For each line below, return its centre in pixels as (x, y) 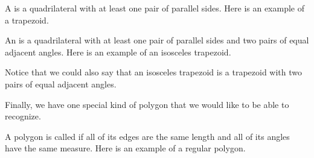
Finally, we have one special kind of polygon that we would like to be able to (147, 104)
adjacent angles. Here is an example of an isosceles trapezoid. (118, 52)
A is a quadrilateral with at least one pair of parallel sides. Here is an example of (155, 8)
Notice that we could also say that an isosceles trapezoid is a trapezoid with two (154, 72)
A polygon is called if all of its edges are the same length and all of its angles (147, 136)
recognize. (23, 116)
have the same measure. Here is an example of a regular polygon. (125, 148)
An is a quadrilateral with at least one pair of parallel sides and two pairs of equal (157, 40)
